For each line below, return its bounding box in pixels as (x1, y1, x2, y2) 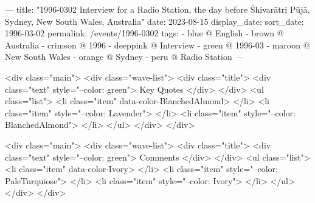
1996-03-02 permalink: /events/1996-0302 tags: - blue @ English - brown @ (5, 27, 284, 39)
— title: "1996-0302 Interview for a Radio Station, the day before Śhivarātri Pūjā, (5, 3, 310, 15)
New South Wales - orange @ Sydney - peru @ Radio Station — (5, 50, 244, 63)
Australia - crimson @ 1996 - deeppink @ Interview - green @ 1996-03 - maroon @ (5, 38, 310, 51)
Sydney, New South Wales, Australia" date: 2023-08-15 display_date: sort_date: (5, 15, 304, 27)
